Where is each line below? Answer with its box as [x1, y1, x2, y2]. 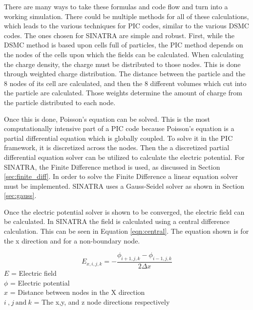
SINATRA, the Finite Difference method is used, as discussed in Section [4, 161, 220, 172]
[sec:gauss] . [4, 190, 37, 200]
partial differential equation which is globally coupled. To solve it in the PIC [4, 133, 233, 143]
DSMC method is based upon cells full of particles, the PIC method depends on [4, 40, 243, 50]
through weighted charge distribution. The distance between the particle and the [4, 68, 246, 79]
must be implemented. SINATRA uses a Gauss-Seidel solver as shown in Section [4, 180, 245, 191]
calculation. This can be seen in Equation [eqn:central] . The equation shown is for [4, 226, 249, 236]
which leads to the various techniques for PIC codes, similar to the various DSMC [4, 21, 249, 31]
